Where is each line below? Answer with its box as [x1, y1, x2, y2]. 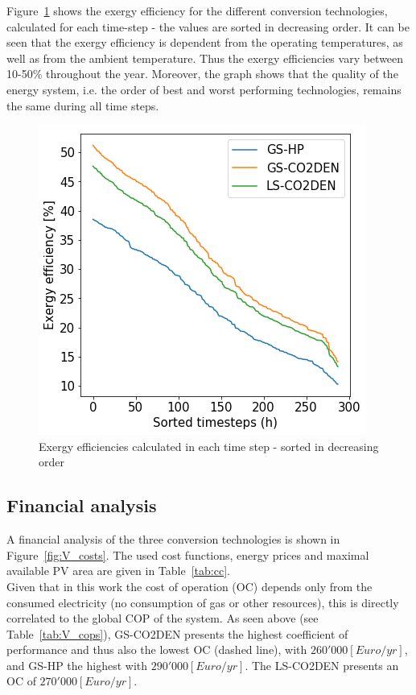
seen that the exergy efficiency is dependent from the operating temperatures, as [6, 34, 403, 51]
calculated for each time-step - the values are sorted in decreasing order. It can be [6, 18, 410, 35]
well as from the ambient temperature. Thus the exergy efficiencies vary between [6, 49, 404, 66]
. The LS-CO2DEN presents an [245, 656, 399, 673]
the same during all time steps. [6, 97, 159, 114]
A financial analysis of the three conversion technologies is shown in [6, 531, 340, 548]
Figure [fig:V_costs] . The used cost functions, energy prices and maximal [6, 546, 369, 563]
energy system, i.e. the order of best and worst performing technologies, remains [6, 81, 402, 97]
